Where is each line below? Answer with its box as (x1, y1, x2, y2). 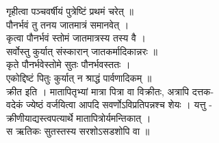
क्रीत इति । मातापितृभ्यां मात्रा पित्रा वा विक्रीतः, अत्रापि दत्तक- (6, 84, 214, 98)
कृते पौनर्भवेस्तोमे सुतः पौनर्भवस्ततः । (6, 57, 131, 71)
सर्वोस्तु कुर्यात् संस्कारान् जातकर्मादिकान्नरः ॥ (6, 44, 157, 58)
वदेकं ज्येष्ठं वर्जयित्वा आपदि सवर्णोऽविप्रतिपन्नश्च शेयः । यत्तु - (6, 97, 212, 112)
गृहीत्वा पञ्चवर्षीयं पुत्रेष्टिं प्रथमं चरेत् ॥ (6, 4, 133, 18)
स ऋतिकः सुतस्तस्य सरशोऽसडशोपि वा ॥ (6, 124, 150, 138)
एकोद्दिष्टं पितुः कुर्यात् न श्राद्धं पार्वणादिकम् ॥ (6, 70, 152, 84)
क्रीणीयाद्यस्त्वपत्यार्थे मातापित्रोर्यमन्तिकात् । (6, 110, 151, 125)
